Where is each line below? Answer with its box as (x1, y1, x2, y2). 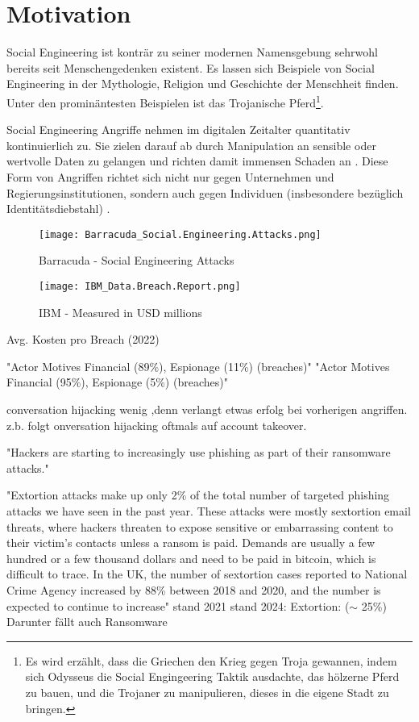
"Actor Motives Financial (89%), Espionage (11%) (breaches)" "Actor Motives (6, 357, 390, 374)
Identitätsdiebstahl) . (6, 200, 110, 217)
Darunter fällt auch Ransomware (6, 613, 168, 630)
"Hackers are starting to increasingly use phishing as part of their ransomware (6, 444, 391, 461)
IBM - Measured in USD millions (39, 303, 202, 320)
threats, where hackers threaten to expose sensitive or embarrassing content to (6, 518, 393, 535)
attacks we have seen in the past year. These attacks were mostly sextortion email (6, 502, 411, 519)
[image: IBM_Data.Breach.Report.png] (39, 280, 241, 292)
